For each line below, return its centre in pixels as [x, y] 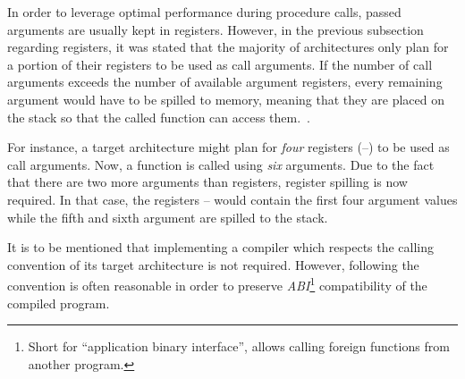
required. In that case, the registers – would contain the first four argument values [232, 199]
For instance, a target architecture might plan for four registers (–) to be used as [228, 147]
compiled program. [59, 303]
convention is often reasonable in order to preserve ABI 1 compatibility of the [217, 284]
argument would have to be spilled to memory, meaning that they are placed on [226, 99]
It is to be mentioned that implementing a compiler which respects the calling [221, 247]
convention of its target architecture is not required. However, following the [213, 264]
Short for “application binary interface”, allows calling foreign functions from [239, 346]
